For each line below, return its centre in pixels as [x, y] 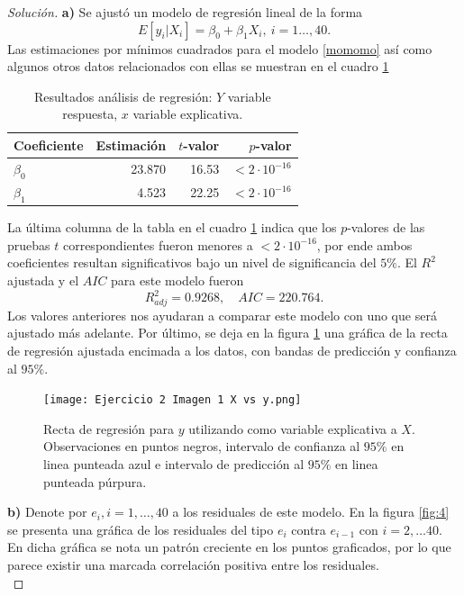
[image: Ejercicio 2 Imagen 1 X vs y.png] [173, 400]
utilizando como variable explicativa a [293, 428]
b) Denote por [47, 512]
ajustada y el [43, 280]
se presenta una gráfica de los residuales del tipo [141, 529]
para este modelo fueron [177, 280]
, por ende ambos [364, 244]
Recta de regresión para [109, 428]
